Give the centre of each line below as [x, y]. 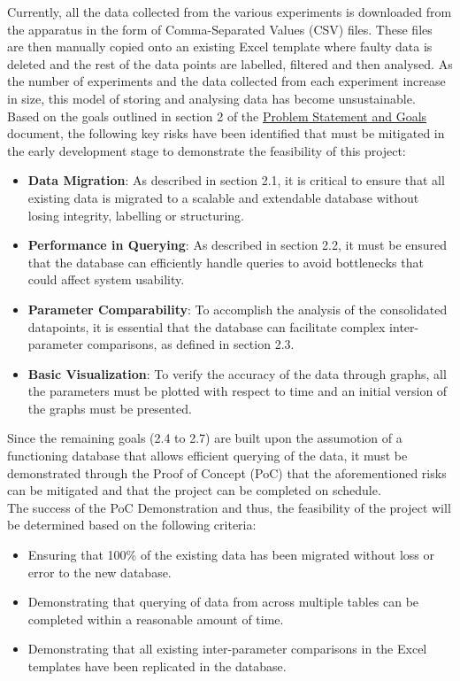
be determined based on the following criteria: [132, 525]
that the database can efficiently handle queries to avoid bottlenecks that [226, 262]
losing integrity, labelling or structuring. [136, 215]
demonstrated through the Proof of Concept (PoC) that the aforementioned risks [227, 472]
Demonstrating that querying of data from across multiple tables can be [223, 602]
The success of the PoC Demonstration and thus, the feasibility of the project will [229, 507]
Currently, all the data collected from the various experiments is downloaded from [230, 12]
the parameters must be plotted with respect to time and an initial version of [238, 391]
